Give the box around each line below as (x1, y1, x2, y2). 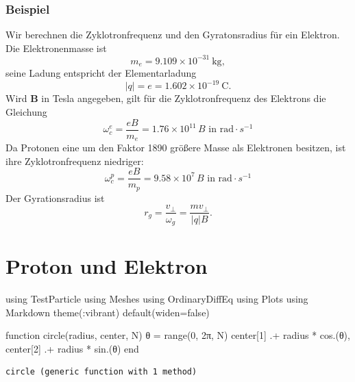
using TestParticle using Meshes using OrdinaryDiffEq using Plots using (5, 292, 308, 306)
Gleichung (5, 105, 47, 119)
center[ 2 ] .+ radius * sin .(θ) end (5, 341, 139, 355)
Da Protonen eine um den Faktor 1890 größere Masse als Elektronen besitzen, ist (5, 140, 346, 155)
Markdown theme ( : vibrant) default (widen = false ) (5, 305, 210, 319)
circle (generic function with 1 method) (5, 367, 197, 377)
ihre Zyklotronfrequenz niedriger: (5, 153, 144, 168)
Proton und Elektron (5, 252, 208, 280)
